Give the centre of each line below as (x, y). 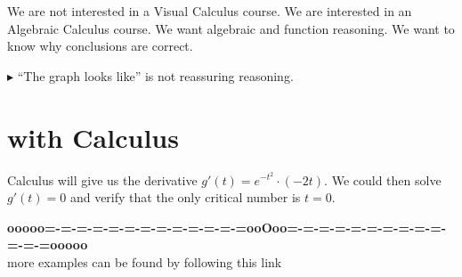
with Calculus (93, 137)
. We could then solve (383, 179)
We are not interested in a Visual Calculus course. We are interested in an (210, 11)
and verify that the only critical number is (185, 197)
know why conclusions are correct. (100, 46)
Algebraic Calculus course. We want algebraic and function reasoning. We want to (231, 28)
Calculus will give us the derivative (102, 179)
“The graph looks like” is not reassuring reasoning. (155, 75)
